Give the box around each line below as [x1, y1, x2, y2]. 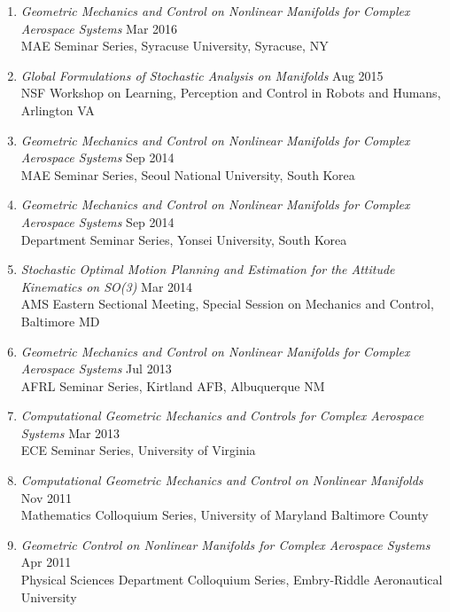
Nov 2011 [20, 488, 72, 506]
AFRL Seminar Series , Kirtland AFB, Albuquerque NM [20, 376, 325, 395]
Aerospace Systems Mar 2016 [20, 19, 178, 37]
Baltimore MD [20, 311, 100, 330]
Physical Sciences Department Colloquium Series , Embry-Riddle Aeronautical [20, 570, 443, 589]
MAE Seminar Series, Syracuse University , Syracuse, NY [20, 36, 329, 55]
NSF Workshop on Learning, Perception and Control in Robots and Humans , [20, 83, 441, 102]
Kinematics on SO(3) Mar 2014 [20, 277, 193, 295]
